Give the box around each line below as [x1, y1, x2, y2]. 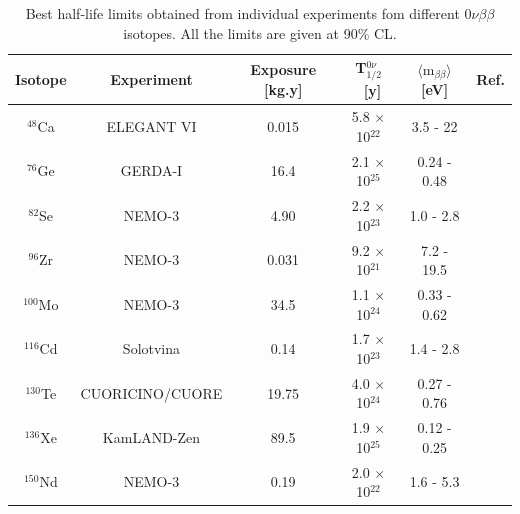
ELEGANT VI [106, 115, 197, 136]
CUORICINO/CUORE [80, 382, 223, 403]
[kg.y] [263, 78, 303, 99]
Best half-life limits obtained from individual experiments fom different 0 [25, 3, 472, 23]
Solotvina [122, 338, 181, 359]
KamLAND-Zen [102, 427, 201, 448]
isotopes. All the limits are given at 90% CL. [123, 22, 397, 43]
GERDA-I [120, 160, 183, 181]
